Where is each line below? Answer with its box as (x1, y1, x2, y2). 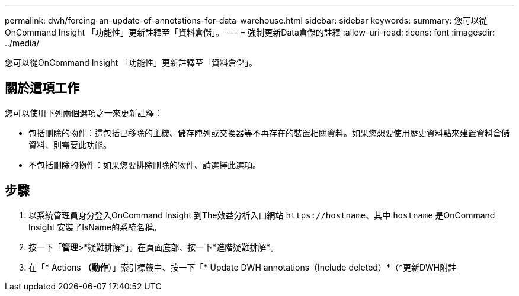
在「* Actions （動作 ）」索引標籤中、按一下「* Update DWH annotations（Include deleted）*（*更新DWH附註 (28, 262, 457, 272)
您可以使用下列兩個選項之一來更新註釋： (5, 107, 162, 118)
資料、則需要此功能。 (28, 139, 111, 150)
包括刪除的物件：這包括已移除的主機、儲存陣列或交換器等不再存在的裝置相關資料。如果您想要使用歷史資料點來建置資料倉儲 (28, 127, 510, 138)
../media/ (5, 38, 40, 48)
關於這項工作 (5, 81, 79, 96)
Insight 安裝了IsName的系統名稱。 (28, 221, 162, 232)
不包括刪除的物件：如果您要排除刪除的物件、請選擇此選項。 (28, 159, 261, 170)
